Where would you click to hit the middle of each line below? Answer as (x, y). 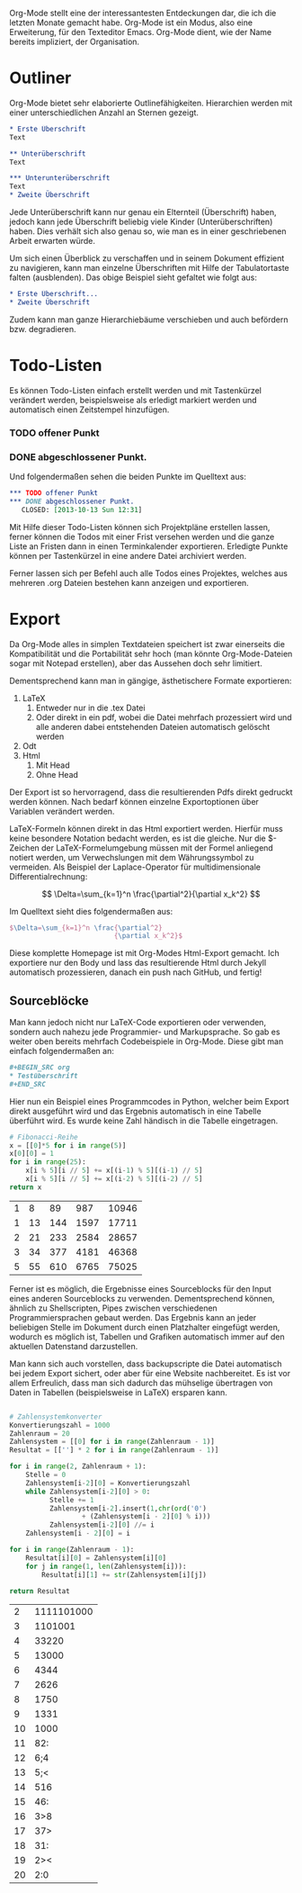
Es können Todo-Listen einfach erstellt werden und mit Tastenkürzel (136, 390)
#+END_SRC (28, 1084)
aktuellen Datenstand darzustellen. (74, 1346)
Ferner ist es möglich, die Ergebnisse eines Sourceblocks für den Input (141, 1289)
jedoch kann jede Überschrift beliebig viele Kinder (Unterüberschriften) (141, 222)
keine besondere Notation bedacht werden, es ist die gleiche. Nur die (138, 838)
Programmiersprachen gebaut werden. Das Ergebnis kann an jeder (133, 1317)
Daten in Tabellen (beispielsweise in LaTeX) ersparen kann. (118, 1392)
